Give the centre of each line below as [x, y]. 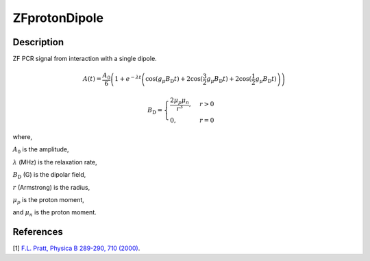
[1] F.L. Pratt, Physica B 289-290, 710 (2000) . [76, 248]
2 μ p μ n [180, 101]
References [38, 232]
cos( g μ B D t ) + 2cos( [174, 80]
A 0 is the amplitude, [41, 150]
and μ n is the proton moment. [55, 213]
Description [38, 42]
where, [23, 137]
